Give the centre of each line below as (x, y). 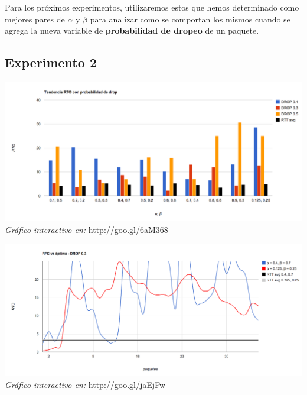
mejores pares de (35, 19)
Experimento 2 (51, 62)
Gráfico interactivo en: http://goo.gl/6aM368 (86, 229)
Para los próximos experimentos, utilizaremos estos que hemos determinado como (152, 7)
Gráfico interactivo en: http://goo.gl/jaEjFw (85, 384)
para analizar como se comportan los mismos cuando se (190, 19)
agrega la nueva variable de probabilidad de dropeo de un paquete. (132, 30)
